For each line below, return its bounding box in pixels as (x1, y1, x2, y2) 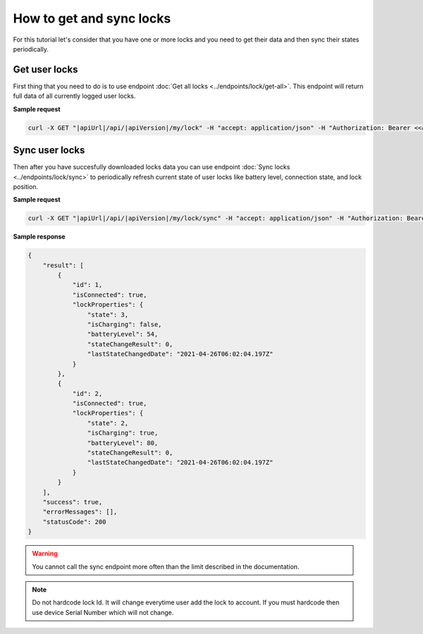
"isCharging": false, (87, 320, 162, 328)
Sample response (13, 233, 66, 241)
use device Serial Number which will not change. (32, 608, 174, 616)
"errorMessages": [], (42, 508, 118, 516)
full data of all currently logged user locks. (13, 92, 136, 100)
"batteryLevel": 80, (87, 439, 159, 447)
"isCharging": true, (87, 429, 159, 437)
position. (13, 182, 39, 190)
